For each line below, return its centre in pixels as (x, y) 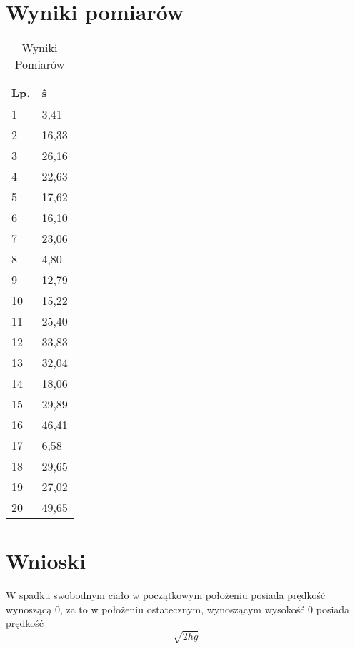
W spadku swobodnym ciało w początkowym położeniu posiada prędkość (166, 595)
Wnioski (46, 561)
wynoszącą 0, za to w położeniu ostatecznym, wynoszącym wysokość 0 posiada (178, 609)
